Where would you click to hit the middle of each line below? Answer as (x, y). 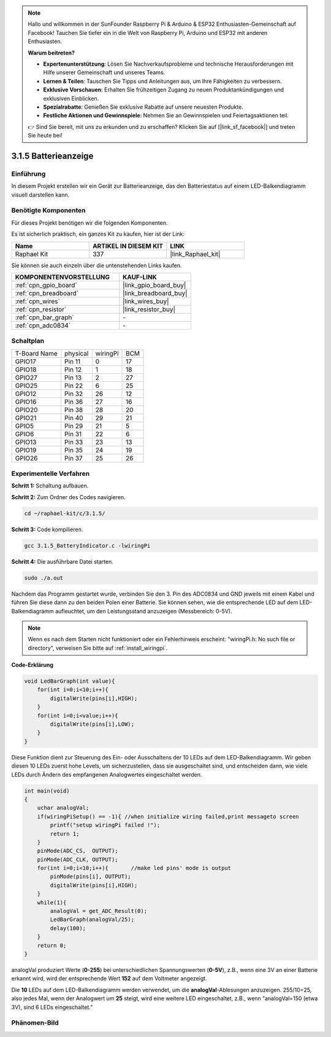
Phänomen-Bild (35, 1023)
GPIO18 (26, 370)
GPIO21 (26, 418)
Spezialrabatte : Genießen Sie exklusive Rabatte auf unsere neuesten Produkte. (143, 107)
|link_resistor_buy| (149, 309)
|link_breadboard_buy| (155, 293)
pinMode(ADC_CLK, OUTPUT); (78, 859)
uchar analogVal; (63, 808)
